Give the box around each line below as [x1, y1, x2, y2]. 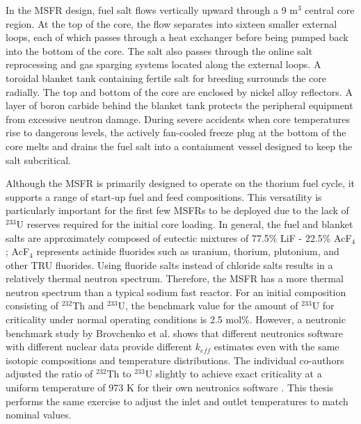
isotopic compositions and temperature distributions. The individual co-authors [6, 352, 344, 367]
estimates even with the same [214, 339, 339, 354]
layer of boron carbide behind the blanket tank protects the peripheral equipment [6, 98, 353, 113]
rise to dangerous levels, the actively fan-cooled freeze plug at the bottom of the [6, 125, 346, 140]
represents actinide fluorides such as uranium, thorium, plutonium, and [36, 244, 339, 259]
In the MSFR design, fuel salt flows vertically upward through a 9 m [6, 3, 298, 17]
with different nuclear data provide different [6, 339, 193, 354]
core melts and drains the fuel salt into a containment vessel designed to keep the [6, 138, 353, 153]
